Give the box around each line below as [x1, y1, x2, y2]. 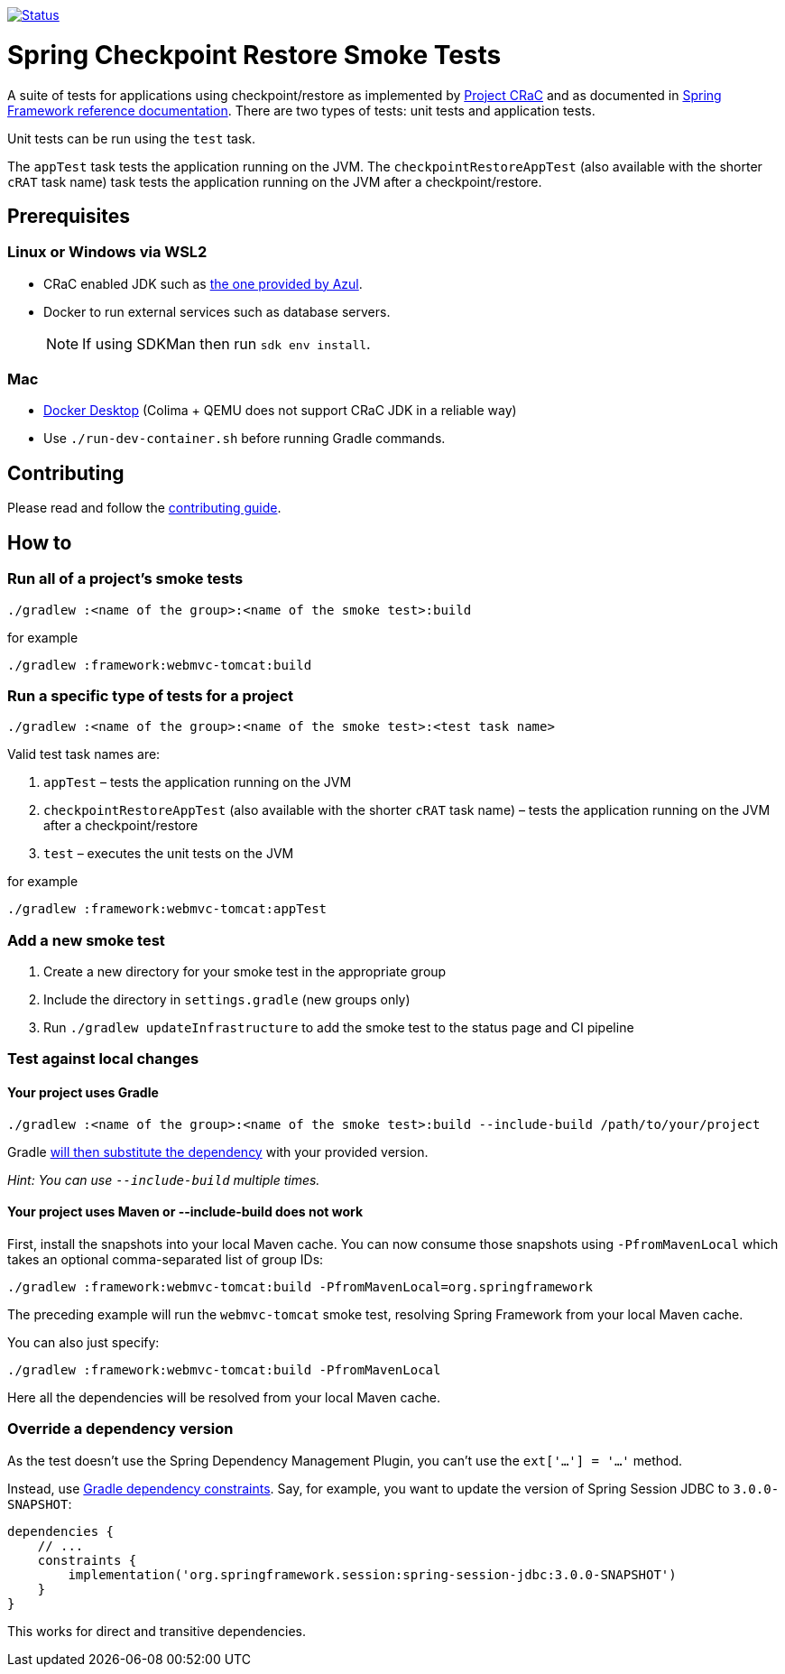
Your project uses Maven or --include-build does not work [7, 1204, 364, 1220]
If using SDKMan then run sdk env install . [82, 334, 371, 353]
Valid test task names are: [7, 746, 161, 763]
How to [7, 531, 72, 554]
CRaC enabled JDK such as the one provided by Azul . [43, 275, 363, 291]
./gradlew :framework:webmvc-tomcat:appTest [7, 902, 328, 917]
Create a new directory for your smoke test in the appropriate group [43, 964, 447, 980]
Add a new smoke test [7, 930, 165, 949]
